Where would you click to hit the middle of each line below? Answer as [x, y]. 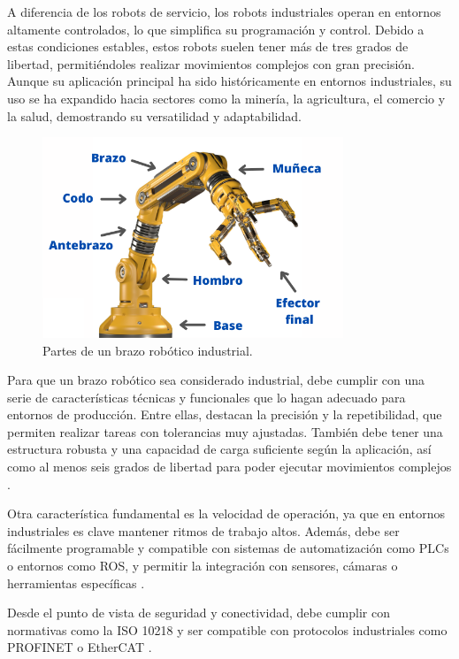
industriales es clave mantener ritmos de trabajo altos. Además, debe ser [203, 530]
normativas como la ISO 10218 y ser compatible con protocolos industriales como [227, 629]
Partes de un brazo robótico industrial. [148, 350]
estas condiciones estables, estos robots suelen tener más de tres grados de [208, 46]
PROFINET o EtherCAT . [80, 647]
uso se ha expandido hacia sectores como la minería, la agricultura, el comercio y [226, 98]
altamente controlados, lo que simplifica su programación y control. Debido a [216, 29]
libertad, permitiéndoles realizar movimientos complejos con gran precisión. [211, 63]
